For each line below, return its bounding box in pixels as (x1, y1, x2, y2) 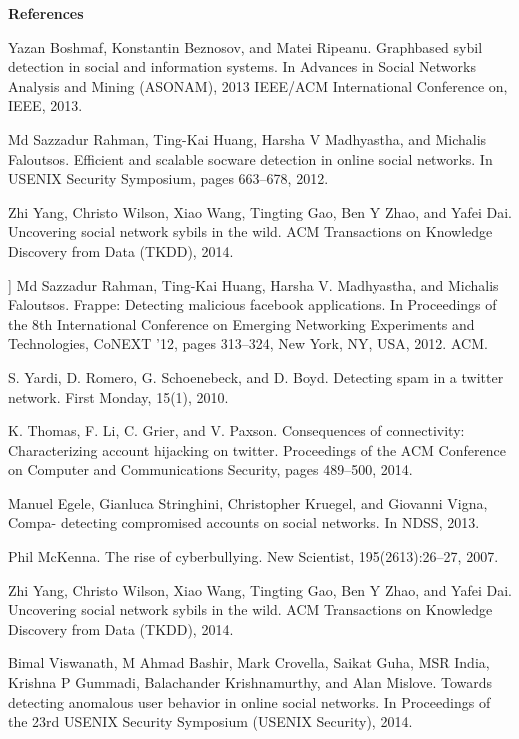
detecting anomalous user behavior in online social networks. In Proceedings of (8, 691, 491, 712)
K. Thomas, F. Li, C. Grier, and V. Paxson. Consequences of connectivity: (8, 420, 465, 441)
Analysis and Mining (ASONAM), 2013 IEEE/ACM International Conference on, (8, 75, 508, 96)
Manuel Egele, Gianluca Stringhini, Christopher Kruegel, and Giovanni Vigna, (8, 492, 488, 513)
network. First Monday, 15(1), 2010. (8, 386, 229, 407)
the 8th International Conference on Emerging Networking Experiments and (8, 313, 475, 334)
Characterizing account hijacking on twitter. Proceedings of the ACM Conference (8, 439, 506, 460)
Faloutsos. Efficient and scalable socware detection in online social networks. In (8, 148, 493, 169)
